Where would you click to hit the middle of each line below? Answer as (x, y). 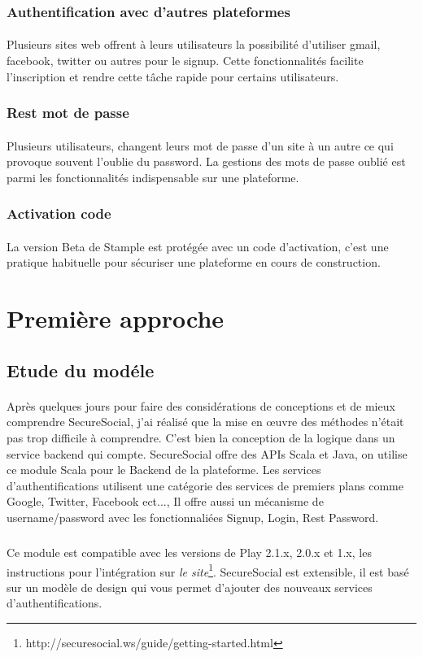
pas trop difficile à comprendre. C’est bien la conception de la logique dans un (201, 437)
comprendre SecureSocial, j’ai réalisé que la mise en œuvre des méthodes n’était (205, 422)
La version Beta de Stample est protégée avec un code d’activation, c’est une (198, 246)
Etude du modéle (81, 370)
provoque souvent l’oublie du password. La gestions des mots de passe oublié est (206, 161)
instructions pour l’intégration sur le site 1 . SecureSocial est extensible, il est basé (208, 570)
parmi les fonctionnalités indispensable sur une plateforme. (153, 177)
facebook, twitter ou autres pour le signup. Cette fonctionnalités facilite (185, 61)
